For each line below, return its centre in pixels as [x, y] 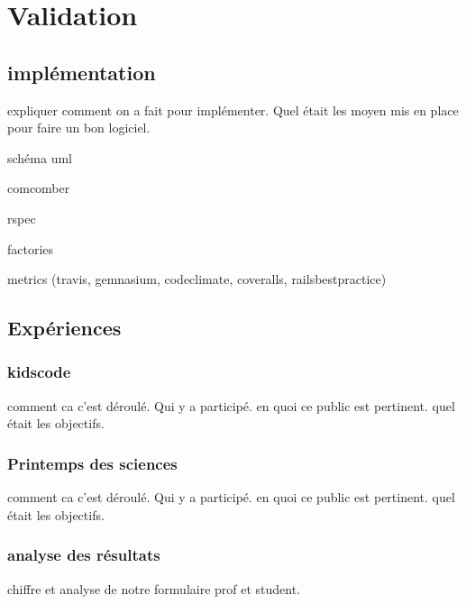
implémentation [82, 72]
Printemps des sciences [92, 463]
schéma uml [40, 157]
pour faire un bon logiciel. [79, 128]
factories [31, 248]
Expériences [64, 328]
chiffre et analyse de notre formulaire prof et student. [154, 588]
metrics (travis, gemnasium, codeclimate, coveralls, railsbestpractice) [197, 279]
